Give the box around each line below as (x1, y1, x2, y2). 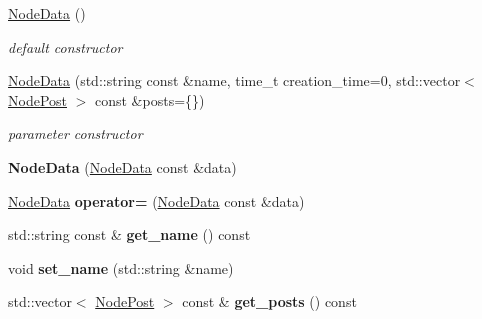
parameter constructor (8, 123, 143, 144)
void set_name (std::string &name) (8, 257, 234, 278)
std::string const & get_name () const (8, 224, 251, 245)
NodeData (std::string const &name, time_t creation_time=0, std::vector (8, 70, 461, 91)
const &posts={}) (94, 89, 205, 110)
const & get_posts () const (182, 291, 357, 312)
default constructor (8, 36, 123, 57)
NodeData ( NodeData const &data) (8, 156, 237, 177)
